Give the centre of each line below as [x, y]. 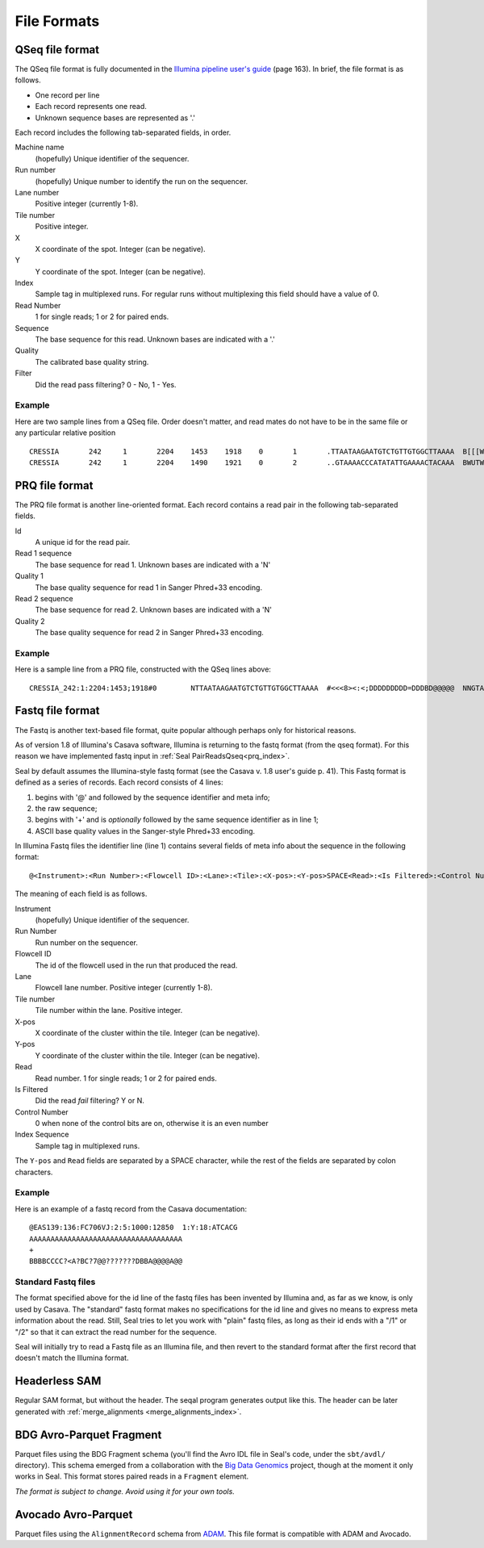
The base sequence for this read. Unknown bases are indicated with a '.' [155, 340]
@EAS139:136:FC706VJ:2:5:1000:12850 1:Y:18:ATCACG [134, 1228]
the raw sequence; [66, 808]
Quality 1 [29, 576]
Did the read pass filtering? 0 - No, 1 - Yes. [106, 384]
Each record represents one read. [91, 107]
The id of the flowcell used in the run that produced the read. [136, 965]
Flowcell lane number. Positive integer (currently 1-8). [124, 988]
